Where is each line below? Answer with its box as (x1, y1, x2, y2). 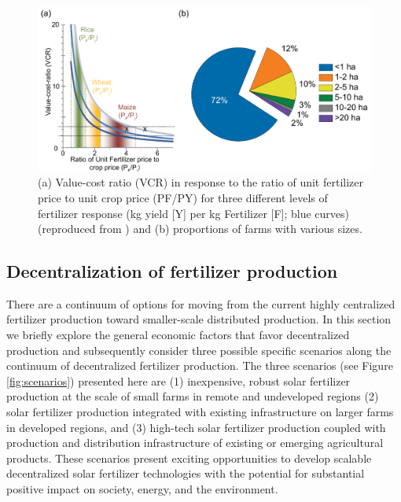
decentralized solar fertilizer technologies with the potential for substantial (6, 465, 365, 482)
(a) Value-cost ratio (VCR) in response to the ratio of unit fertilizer (38, 174, 364, 190)
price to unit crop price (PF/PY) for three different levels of (38, 189, 328, 205)
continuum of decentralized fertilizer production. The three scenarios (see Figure (6, 357, 393, 374)
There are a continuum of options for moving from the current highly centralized (6, 295, 395, 312)
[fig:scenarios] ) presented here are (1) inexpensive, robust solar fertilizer (6, 372, 351, 389)
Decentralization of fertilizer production (6, 259, 338, 283)
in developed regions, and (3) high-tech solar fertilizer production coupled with (6, 419, 386, 435)
